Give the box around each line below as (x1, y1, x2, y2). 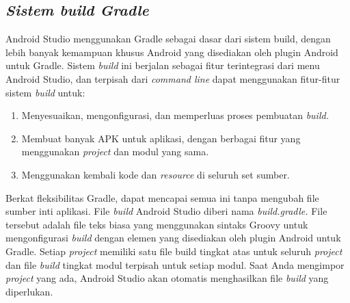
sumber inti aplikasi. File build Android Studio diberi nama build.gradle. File (5, 204, 327, 218)
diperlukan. (5, 284, 53, 298)
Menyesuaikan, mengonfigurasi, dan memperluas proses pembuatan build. (21, 108, 329, 122)
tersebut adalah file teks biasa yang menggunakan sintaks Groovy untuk (5, 217, 308, 231)
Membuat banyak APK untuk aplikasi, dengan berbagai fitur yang (21, 131, 301, 145)
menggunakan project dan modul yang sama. (21, 144, 209, 159)
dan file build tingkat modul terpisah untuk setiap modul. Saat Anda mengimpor (5, 257, 345, 272)
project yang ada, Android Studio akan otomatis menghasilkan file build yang (5, 271, 329, 285)
